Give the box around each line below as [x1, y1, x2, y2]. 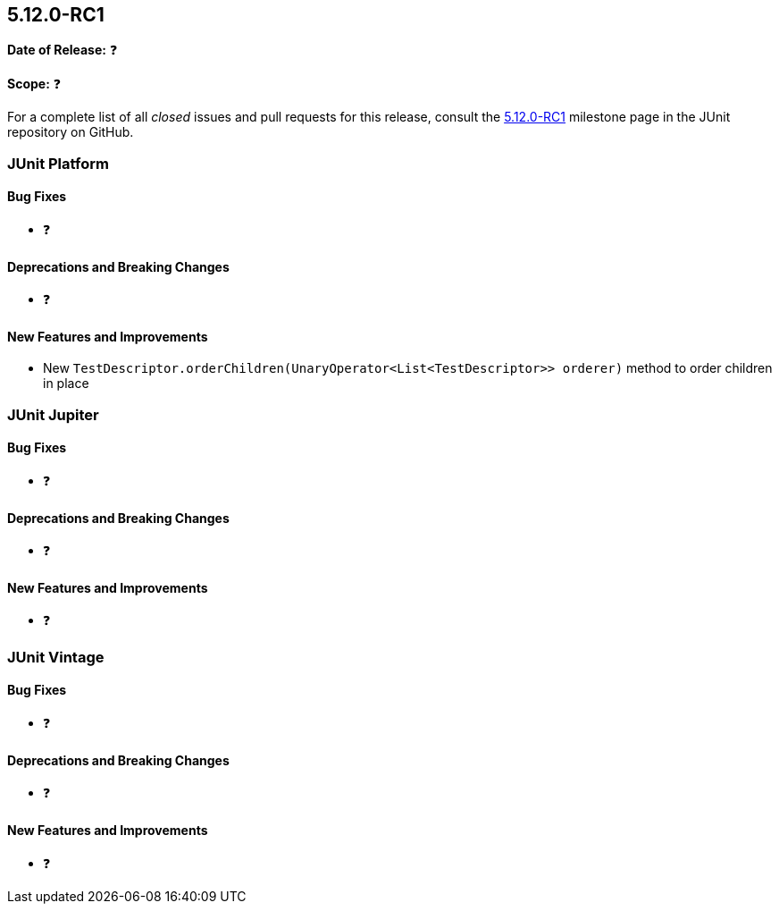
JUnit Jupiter [7, 405, 99, 424]
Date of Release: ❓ [7, 42, 118, 58]
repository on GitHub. [7, 124, 134, 140]
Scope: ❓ [7, 76, 62, 92]
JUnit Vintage [7, 647, 105, 666]
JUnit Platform [7, 154, 109, 173]
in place [43, 375, 89, 392]
